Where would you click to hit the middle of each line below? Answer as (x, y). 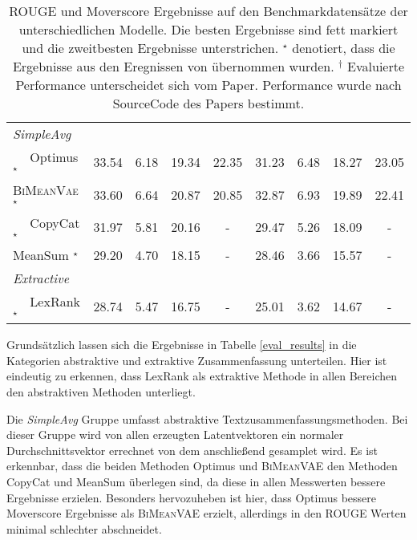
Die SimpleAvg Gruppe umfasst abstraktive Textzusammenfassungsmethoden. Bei (207, 418)
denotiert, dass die (344, 48)
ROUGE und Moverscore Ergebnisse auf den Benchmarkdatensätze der (208, 11)
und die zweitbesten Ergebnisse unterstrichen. (150, 48)
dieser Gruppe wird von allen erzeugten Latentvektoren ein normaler (175, 434)
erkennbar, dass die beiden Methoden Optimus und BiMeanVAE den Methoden (202, 466)
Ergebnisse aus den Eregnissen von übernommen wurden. (173, 66)
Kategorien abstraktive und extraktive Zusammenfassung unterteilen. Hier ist (197, 360)
